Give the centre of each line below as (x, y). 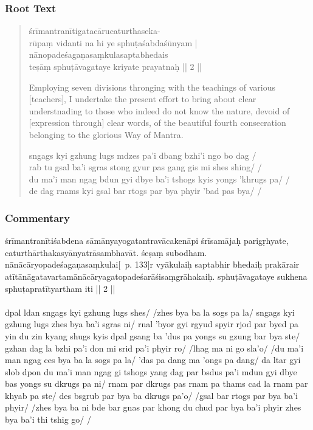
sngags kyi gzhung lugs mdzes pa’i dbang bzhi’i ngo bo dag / (143, 155)
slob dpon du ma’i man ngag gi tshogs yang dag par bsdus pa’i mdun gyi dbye (151, 371)
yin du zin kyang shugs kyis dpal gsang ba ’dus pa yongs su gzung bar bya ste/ (153, 335)
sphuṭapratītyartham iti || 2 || (60, 288)
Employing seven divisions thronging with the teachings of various (152, 87)
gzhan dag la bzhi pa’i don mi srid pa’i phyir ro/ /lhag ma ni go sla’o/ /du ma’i (154, 348)
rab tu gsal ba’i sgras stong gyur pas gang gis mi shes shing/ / (145, 167)
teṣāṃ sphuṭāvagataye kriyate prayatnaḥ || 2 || (115, 66)
